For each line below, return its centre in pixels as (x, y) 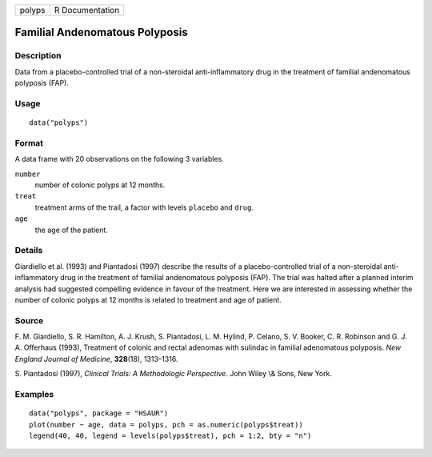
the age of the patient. (71, 230)
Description (38, 56)
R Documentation (87, 10)
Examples (34, 394)
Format (29, 142)
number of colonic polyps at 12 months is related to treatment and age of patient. (148, 299)
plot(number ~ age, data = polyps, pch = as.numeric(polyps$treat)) (166, 425)
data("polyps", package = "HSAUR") (99, 413)
